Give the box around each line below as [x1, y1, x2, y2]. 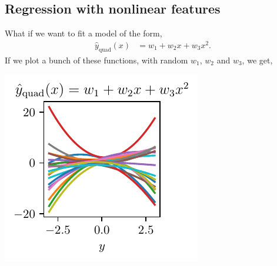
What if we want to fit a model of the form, [5, 27, 162, 39]
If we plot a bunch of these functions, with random [5, 53, 188, 66]
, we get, [242, 53, 273, 66]
